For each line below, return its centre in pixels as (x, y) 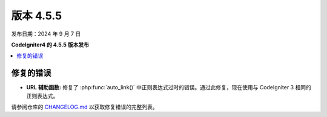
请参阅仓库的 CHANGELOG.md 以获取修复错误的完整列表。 (85, 107)
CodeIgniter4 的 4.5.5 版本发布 (50, 45)
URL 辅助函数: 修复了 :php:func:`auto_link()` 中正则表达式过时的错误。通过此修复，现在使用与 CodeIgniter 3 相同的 (169, 87)
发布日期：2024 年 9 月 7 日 (46, 34)
